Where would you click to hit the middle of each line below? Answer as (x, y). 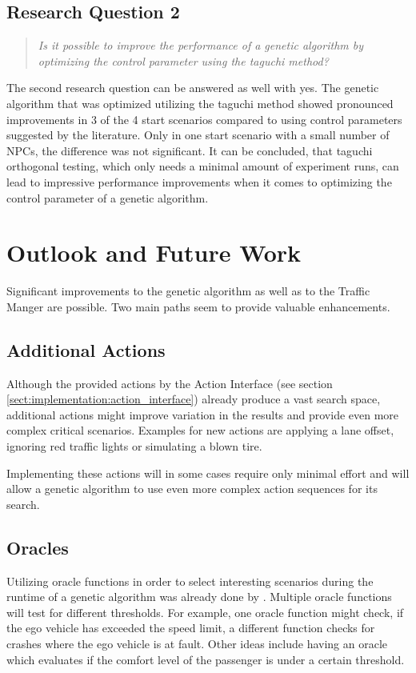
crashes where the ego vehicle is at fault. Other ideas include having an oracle (197, 643)
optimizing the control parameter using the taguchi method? (183, 60)
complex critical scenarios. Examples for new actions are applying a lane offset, (200, 430)
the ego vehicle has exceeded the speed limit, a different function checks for (191, 628)
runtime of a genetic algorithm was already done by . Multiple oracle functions (199, 597)
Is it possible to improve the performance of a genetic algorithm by (200, 45)
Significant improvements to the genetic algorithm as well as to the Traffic (188, 291)
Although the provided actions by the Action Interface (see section (170, 383)
